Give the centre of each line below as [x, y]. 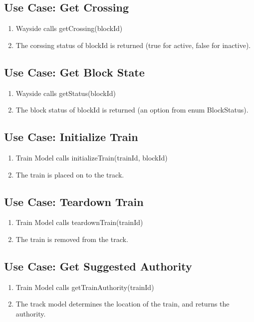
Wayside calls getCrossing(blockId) [69, 28]
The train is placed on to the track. [70, 174]
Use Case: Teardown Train [74, 201]
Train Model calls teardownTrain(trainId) [79, 222]
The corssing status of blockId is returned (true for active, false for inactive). [133, 45]
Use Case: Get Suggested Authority [98, 266]
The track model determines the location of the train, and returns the [123, 304]
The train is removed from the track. [72, 239]
